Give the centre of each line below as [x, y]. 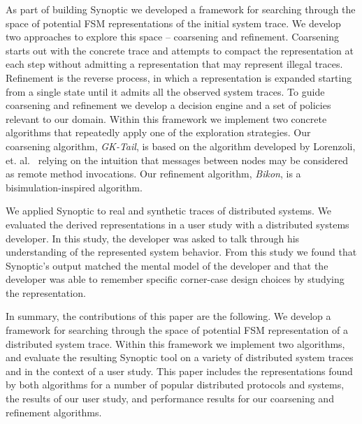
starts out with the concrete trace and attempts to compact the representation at [180, 50]
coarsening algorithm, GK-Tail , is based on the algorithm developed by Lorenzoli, [181, 146]
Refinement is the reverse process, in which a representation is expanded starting [179, 77]
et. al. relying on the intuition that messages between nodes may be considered [177, 160]
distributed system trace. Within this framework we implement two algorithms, [175, 343]
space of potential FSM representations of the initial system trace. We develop [173, 23]
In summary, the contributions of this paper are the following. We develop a [168, 316]
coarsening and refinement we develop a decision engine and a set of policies [168, 105]
